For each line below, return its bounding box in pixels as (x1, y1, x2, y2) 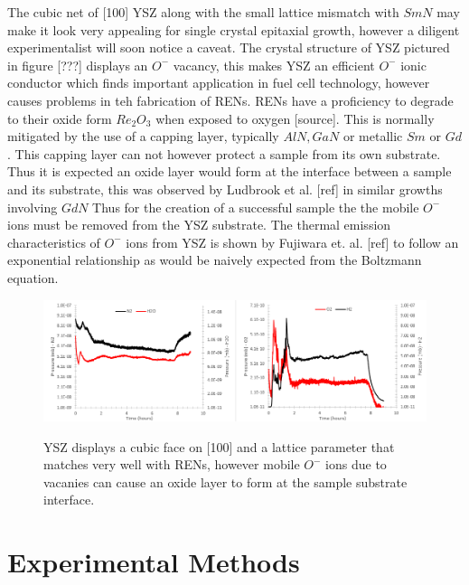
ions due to (325, 455, 387, 474)
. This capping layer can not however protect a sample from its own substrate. (7, 144, 441, 163)
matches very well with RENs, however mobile (43, 455, 300, 474)
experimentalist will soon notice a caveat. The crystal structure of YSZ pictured (7, 38, 450, 57)
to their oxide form (7, 109, 112, 127)
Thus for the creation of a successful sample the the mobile (92, 197, 419, 216)
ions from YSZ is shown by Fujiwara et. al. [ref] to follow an (126, 232, 459, 251)
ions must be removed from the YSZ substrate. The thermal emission (7, 215, 391, 234)
